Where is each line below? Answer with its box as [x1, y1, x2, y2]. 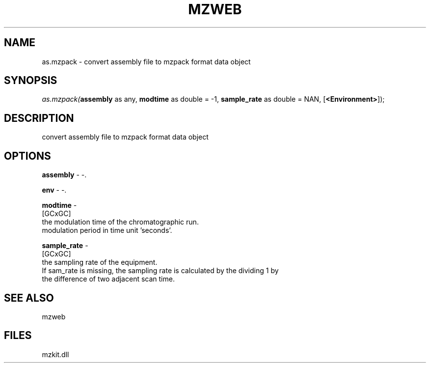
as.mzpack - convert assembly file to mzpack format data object [42, 57, 251, 66]
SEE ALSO [4, 291, 54, 304]
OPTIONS [4, 149, 51, 162]
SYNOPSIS [4, 74, 57, 87]
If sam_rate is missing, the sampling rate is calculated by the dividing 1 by [42, 266, 279, 275]
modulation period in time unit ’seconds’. [42, 226, 172, 235]
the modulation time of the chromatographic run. [42, 218, 199, 226]
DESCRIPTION [4, 112, 74, 124]
